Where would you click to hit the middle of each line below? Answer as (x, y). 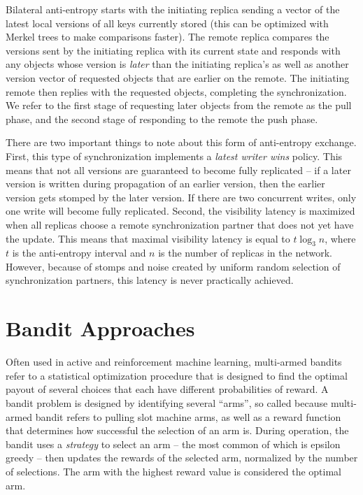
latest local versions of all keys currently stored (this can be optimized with (167, 23)
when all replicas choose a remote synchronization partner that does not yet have (180, 224)
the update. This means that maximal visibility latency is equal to (148, 238)
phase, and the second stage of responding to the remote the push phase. (162, 119)
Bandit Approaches (100, 328)
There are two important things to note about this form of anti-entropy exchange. (181, 142)
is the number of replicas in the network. (245, 253)
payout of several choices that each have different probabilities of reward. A (167, 389)
